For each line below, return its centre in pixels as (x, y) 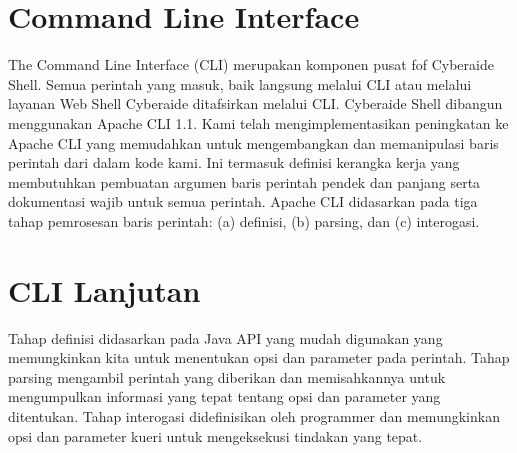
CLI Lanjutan (104, 289)
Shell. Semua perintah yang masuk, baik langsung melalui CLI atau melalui (240, 83)
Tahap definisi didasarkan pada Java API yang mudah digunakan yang (225, 337)
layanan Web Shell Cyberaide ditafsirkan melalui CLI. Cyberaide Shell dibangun (255, 103)
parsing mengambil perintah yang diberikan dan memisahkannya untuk (227, 376)
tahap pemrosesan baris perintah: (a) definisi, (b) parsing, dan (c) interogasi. (244, 220)
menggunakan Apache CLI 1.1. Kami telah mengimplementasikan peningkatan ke (258, 122)
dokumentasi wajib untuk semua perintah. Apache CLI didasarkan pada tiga (243, 201)
